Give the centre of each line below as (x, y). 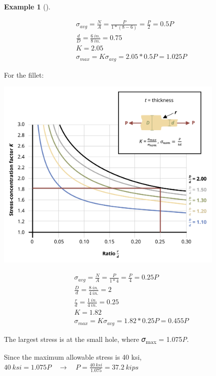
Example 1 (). (27, 6)
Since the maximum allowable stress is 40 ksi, (73, 357)
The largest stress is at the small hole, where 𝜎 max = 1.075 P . (96, 339)
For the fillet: (24, 74)
